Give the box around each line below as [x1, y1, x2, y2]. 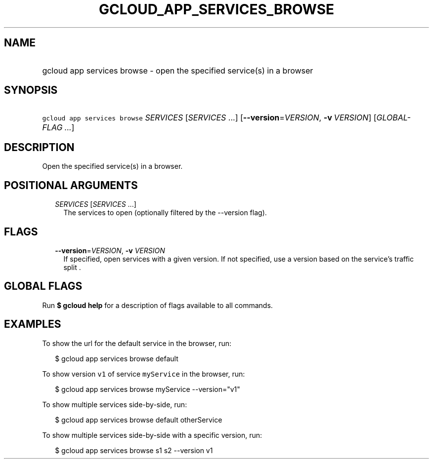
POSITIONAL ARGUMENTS [4, 179, 138, 192]
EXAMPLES [4, 318, 61, 331]
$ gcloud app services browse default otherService [55, 415, 222, 424]
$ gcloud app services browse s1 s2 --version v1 [55, 446, 213, 455]
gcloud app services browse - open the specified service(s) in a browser [42, 65, 313, 76]
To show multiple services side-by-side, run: [42, 400, 187, 409]
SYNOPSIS [4, 84, 58, 97]
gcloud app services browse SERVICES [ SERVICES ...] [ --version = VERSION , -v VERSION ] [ [42, 113, 377, 123]
